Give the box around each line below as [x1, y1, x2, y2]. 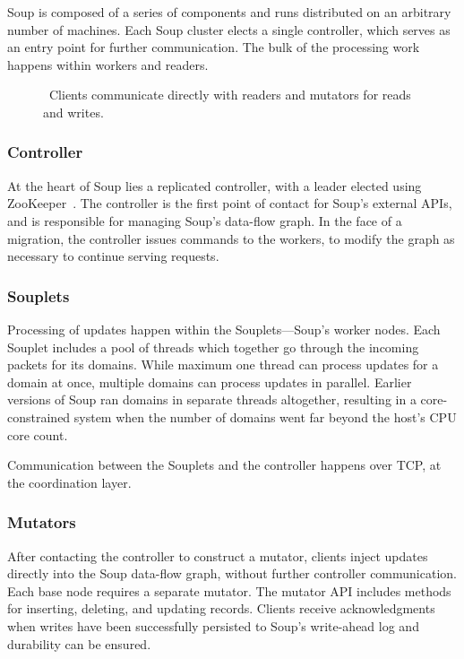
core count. [7, 425, 68, 444]
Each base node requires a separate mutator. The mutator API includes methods [7, 581, 451, 600]
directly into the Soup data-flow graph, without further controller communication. [7, 564, 457, 583]
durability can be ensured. [7, 634, 151, 653]
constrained [7, 407, 71, 426]
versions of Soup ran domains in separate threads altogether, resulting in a [7, 390, 417, 409]
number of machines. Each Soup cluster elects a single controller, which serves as [7, 20, 451, 39]
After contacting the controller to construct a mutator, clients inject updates [7, 546, 428, 565]
